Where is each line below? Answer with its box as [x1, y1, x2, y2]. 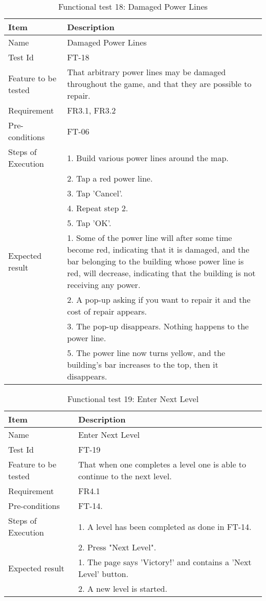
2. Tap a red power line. [67, 172, 153, 184]
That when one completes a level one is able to [78, 458, 247, 470]
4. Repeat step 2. [67, 202, 128, 214]
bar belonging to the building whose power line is [67, 255, 244, 267]
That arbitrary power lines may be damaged [67, 66, 226, 78]
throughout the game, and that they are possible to [67, 78, 252, 90]
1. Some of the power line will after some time [67, 232, 232, 243]
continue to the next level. [78, 470, 172, 482]
